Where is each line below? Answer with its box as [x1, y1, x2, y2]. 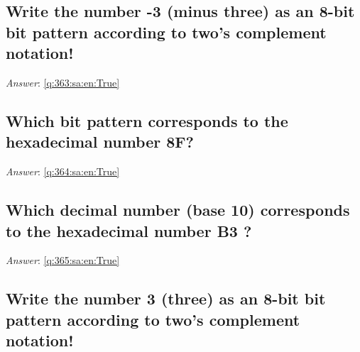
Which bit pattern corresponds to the [6, 109, 288, 131]
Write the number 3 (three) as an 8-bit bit [6, 287, 326, 309]
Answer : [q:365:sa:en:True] [6, 253, 120, 268]
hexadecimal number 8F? [6, 131, 194, 153]
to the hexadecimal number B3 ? [6, 219, 252, 241]
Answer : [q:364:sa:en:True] [6, 164, 120, 179]
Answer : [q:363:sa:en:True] [6, 75, 120, 89]
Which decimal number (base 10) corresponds [6, 199, 350, 221]
